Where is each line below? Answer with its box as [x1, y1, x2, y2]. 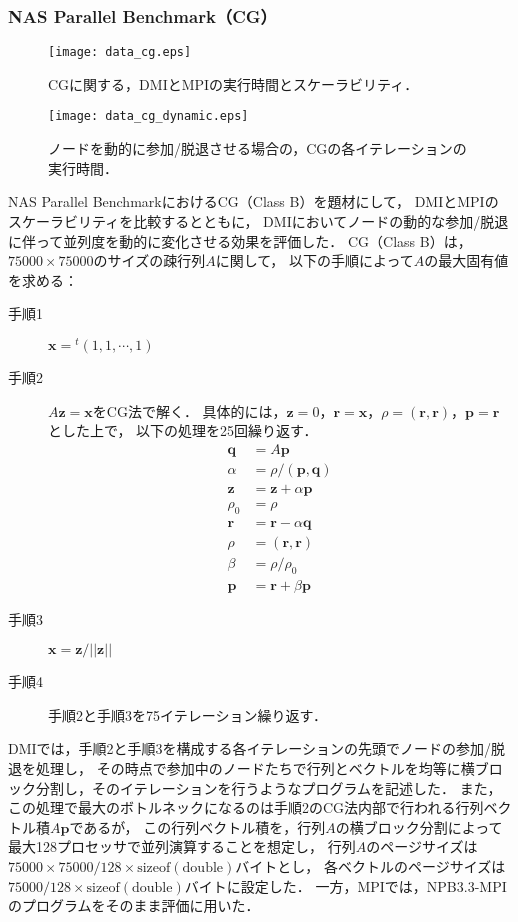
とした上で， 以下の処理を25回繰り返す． [48, 420, 318, 441]
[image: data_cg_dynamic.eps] [48, 109, 249, 124]
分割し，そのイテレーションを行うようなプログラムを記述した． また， [35, 777, 502, 798]
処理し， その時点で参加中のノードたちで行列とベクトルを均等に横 [35, 757, 475, 778]
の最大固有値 [424, 250, 509, 271]
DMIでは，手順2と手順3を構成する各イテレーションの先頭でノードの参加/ [8, 738, 492, 759]
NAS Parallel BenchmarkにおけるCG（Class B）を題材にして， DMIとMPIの [8, 191, 499, 212]
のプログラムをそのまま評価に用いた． [8, 895, 260, 916]
